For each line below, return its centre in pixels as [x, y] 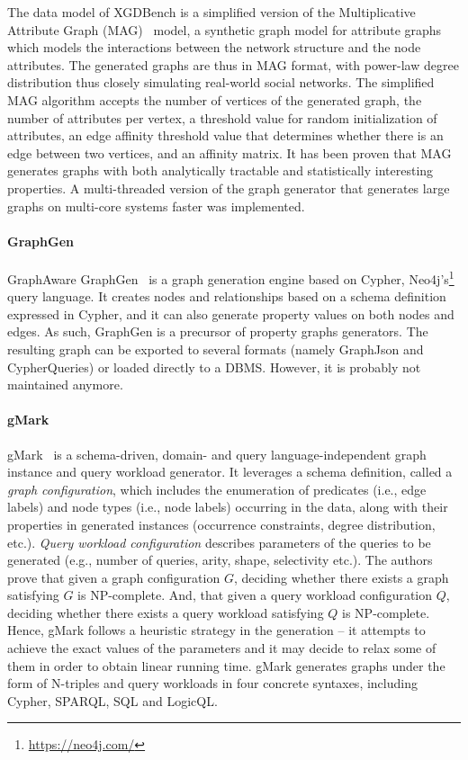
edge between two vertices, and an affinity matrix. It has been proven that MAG [229, 152]
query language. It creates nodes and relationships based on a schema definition [227, 296]
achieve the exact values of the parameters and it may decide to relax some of [222, 648]
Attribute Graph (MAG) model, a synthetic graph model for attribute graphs [225, 29]
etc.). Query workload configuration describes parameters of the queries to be [219, 542]
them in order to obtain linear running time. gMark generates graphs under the [226, 665]
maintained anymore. [65, 384]
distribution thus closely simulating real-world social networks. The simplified [221, 82]
